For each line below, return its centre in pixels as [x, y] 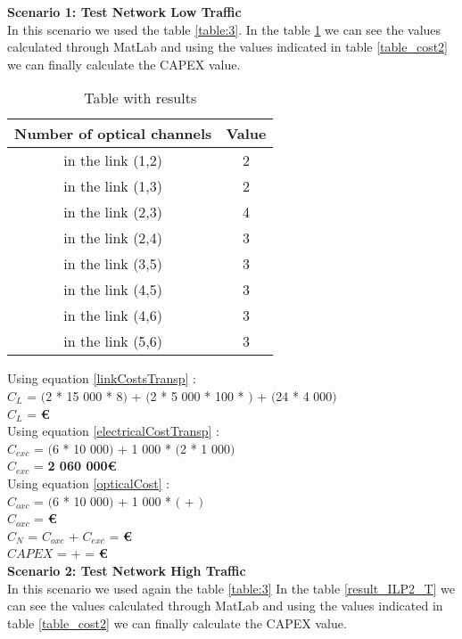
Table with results [140, 98]
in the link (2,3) [113, 212]
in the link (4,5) [113, 290]
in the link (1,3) [113, 186]
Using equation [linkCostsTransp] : [102, 378]
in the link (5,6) [113, 341]
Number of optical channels [113, 134]
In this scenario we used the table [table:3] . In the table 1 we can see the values [224, 29]
